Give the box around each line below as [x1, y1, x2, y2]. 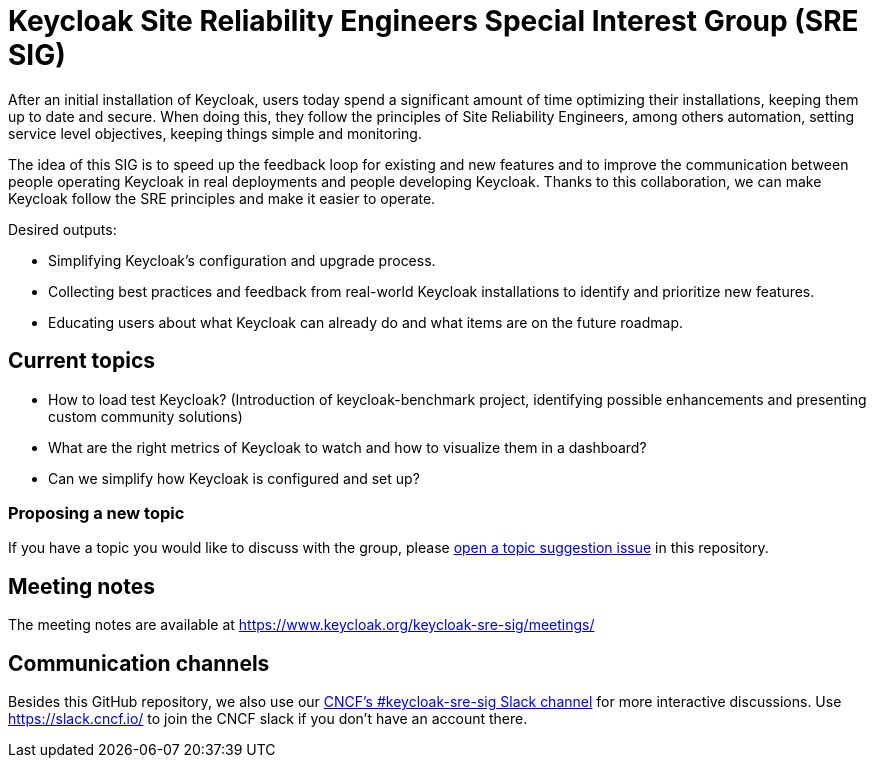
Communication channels [8, 650, 270, 676]
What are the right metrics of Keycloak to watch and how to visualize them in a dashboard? [48, 438, 647, 456]
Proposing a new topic [8, 502, 185, 523]
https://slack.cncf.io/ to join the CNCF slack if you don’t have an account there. [8, 710, 528, 728]
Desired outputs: [8, 220, 117, 238]
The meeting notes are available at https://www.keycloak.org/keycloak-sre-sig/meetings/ [8, 616, 595, 634]
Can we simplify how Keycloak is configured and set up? [48, 469, 420, 487]
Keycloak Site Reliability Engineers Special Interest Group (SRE [8, 4, 859, 38]
